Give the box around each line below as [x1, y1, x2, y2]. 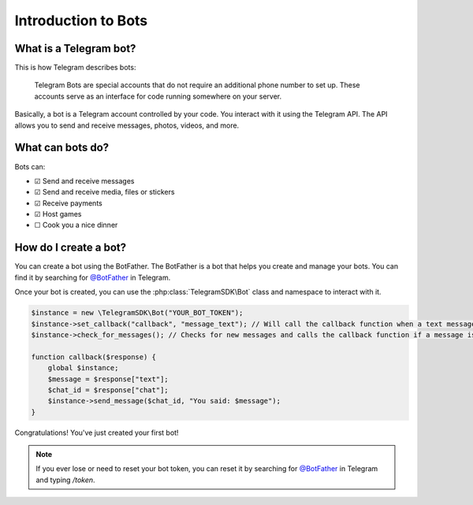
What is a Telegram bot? [14, 42, 136, 55]
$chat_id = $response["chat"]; [47, 385, 169, 394]
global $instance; [47, 363, 119, 373]
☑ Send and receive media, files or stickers [34, 188, 175, 197]
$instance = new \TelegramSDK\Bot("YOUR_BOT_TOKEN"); [31, 308, 244, 317]
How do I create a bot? [14, 241, 127, 254]
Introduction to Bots [14, 12, 148, 29]
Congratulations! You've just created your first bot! [14, 428, 179, 437]
